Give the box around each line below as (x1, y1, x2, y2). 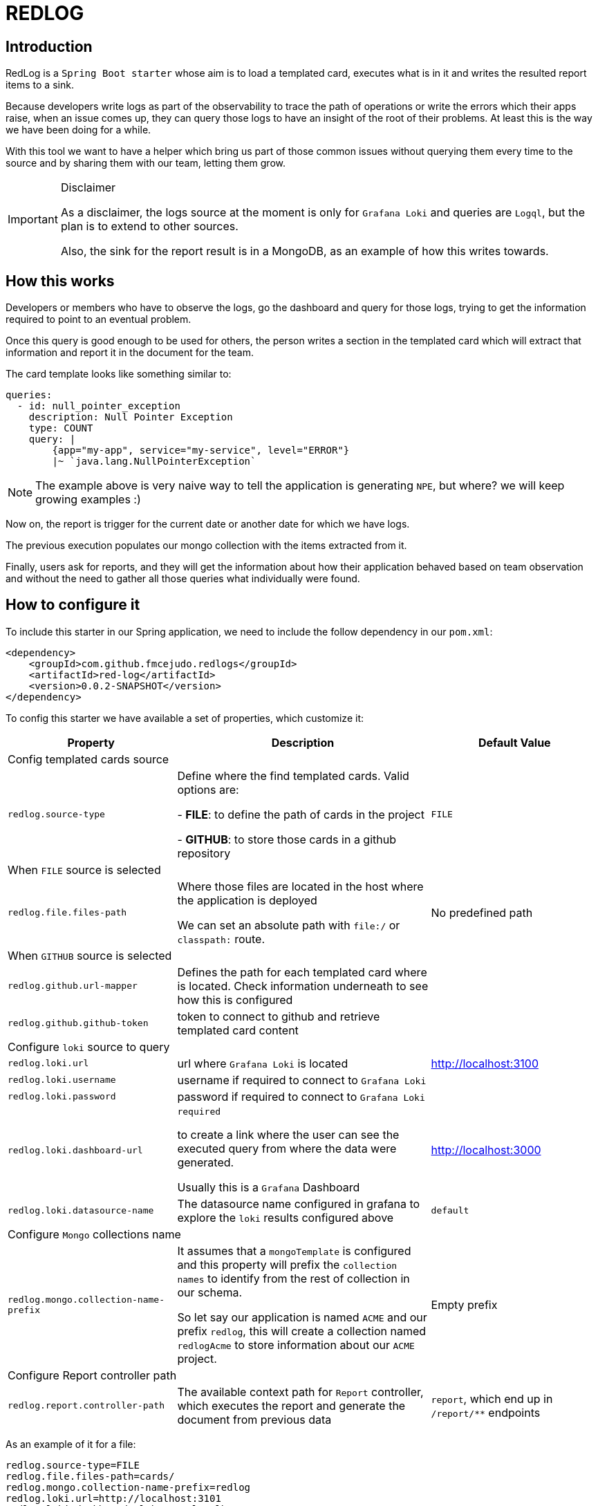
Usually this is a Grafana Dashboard (177, 1180, 360, 1194)
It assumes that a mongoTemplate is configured (177, 1243, 411, 1258)
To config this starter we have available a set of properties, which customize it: (6, 712, 364, 724)
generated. (177, 1155, 234, 1169)
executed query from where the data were (177, 1141, 397, 1155)
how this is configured (177, 992, 293, 1007)
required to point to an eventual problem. (6, 313, 191, 326)
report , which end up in (431, 1391, 553, 1406)
